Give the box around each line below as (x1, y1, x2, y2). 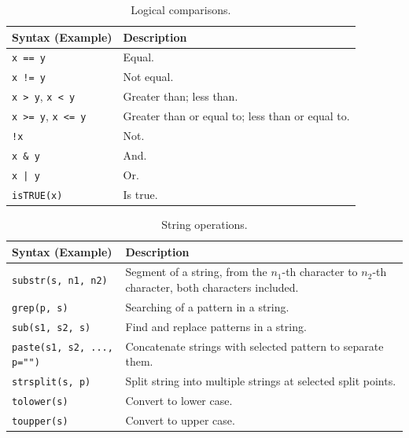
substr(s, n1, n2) (12, 275, 108, 287)
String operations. (161, 215, 248, 232)
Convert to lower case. (125, 392, 233, 409)
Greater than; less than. (123, 88, 238, 105)
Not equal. (123, 68, 174, 85)
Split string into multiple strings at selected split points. (125, 373, 396, 389)
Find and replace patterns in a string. (125, 318, 307, 334)
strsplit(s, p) (12, 377, 91, 388)
